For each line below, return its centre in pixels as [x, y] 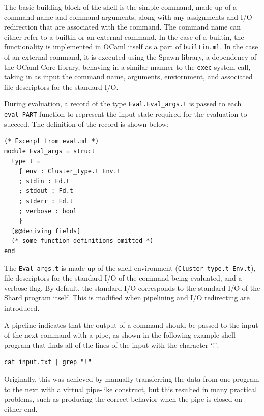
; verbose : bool [48, 211]
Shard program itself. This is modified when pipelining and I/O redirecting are [127, 298]
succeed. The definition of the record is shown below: [86, 123]
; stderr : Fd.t [46, 201]
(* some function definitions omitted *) [82, 241]
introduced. [22, 307]
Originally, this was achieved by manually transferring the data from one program [132, 379]
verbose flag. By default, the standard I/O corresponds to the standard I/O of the [132, 287]
